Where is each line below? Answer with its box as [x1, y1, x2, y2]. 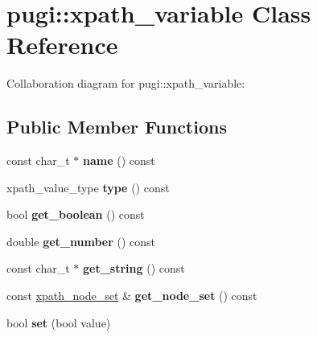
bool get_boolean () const [6, 206, 145, 223]
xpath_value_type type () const [6, 179, 170, 195]
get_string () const [83, 260, 185, 277]
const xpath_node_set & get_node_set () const [6, 287, 257, 304]
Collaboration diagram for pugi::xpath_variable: [6, 75, 245, 92]
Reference [6, 28, 118, 61]
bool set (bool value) [6, 314, 111, 331]
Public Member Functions [6, 114, 227, 139]
